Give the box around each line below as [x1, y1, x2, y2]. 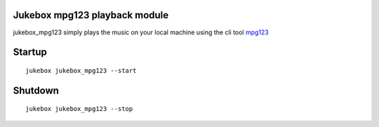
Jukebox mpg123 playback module [13, 9, 169, 21]
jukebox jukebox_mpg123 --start [25, 67, 137, 74]
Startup [13, 46, 47, 58]
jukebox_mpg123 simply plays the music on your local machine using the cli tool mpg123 [13, 28, 270, 36]
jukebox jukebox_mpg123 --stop [25, 105, 133, 113]
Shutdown [13, 84, 60, 96]
